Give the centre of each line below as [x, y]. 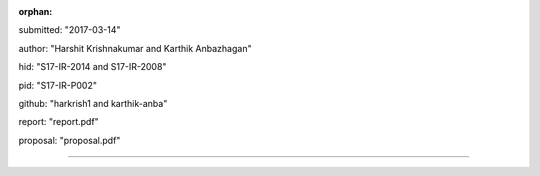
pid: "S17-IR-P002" [57, 85]
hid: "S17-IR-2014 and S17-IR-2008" [92, 67]
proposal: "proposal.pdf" [69, 140]
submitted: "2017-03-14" [69, 30]
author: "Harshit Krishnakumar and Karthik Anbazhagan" [135, 48]
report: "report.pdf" [58, 122]
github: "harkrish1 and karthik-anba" [93, 103]
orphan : [35, 11]
